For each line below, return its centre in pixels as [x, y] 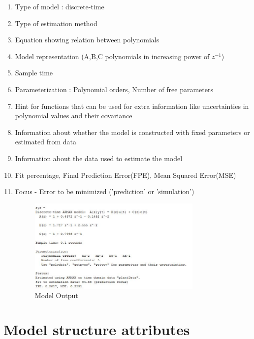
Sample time [34, 73]
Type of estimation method [56, 23]
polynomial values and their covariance [74, 116]
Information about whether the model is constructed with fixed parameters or [132, 132]
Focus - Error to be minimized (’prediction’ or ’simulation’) [105, 191]
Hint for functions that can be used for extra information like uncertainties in [132, 106]
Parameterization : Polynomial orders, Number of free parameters [114, 89]
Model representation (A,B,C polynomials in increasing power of [112, 56]
